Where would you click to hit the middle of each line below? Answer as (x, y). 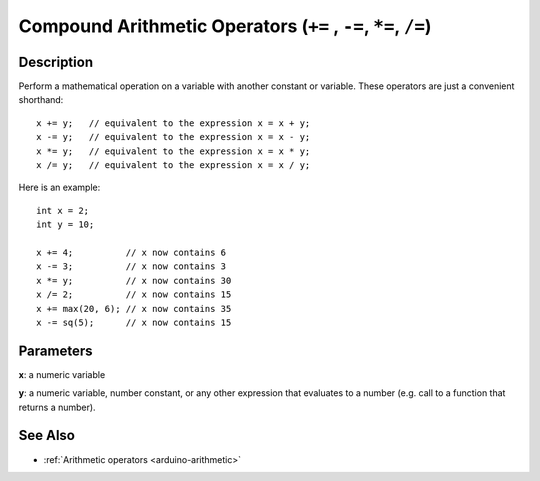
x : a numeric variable (62, 374)
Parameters (55, 350)
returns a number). (57, 407)
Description (56, 61)
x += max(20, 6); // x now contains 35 (134, 308)
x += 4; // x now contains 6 (131, 252)
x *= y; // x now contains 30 (134, 280)
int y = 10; (65, 224)
